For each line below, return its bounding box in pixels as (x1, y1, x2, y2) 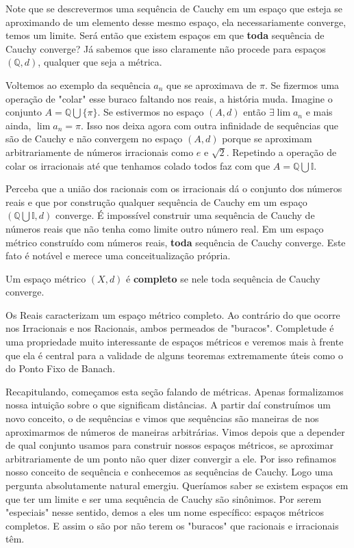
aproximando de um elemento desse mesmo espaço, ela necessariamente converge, (5, 14, 346, 29)
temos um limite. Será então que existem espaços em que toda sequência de (5, 28, 325, 42)
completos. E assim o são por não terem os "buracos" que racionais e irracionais (5, 518, 339, 532)
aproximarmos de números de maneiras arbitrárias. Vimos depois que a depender (5, 424, 345, 439)
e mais (305, 105, 333, 119)
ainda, (5, 118, 31, 132)
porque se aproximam (222, 131, 312, 146)
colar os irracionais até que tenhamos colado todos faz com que (5, 158, 270, 172)
